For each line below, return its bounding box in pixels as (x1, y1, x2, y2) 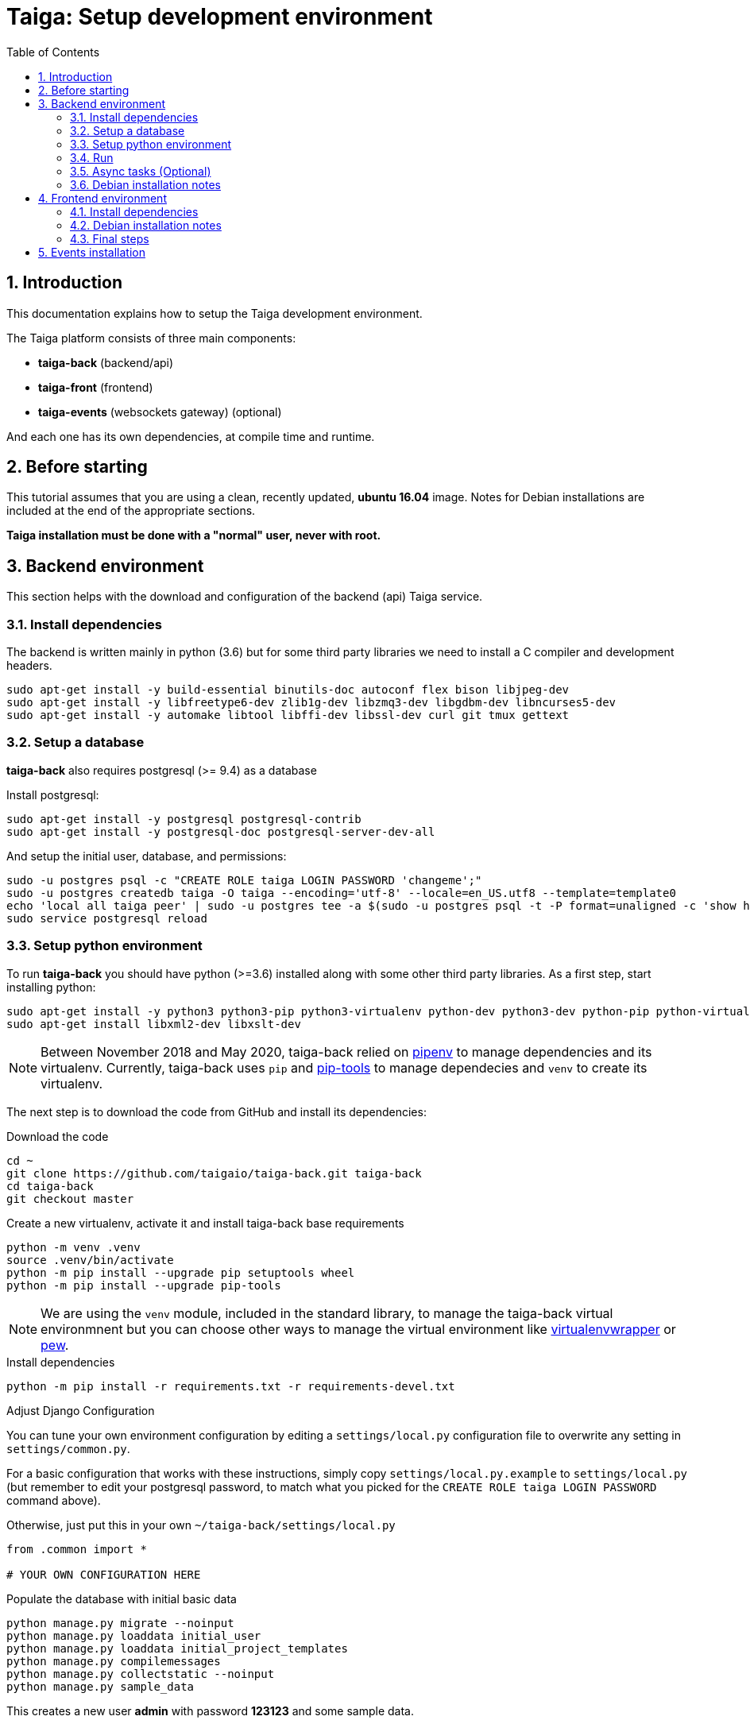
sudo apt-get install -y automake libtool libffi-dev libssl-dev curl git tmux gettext (6, 709, 570, 722)
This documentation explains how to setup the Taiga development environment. (6, 306, 423, 320)
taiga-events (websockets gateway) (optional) (38, 404, 282, 419)
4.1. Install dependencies (70, 204, 199, 218)
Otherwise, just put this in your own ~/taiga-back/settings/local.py (6, 1517, 396, 1532)
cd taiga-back (6, 1179, 94, 1192)
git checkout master (6, 1192, 134, 1205)
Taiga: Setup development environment (6, 3, 433, 30)
